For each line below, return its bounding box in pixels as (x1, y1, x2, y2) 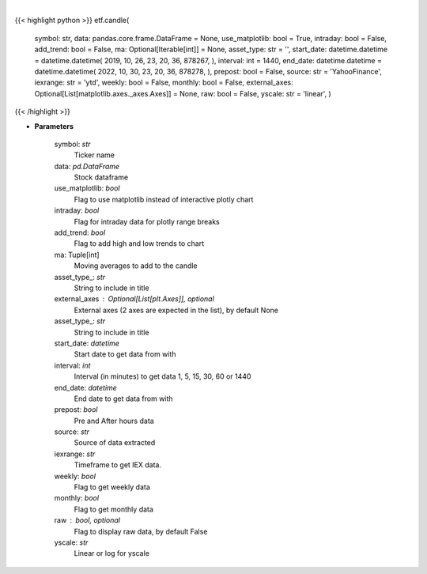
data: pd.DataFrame (54, 161, 120, 171)
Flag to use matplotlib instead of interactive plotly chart (74, 194, 254, 204)
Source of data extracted (74, 438, 156, 447)
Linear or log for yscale (74, 549, 150, 558)
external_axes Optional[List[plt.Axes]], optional (54, 294, 215, 304)
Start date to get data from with (74, 349, 176, 359)
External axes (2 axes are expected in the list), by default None (74, 305, 278, 315)
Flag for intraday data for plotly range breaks (74, 217, 221, 226)
